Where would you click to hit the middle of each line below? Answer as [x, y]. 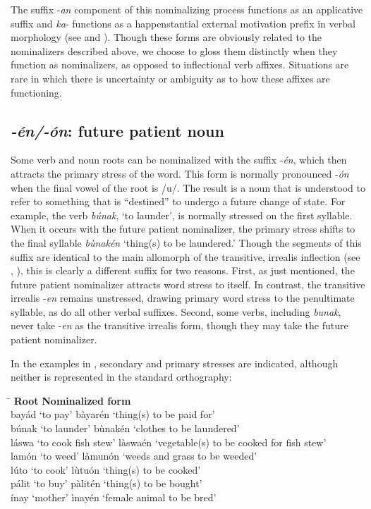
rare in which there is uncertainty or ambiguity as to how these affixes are [170, 78]
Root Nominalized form [72, 400]
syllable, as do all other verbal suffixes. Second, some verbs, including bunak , [176, 311]
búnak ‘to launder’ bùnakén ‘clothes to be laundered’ [125, 428]
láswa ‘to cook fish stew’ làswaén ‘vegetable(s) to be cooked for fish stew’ [169, 442]
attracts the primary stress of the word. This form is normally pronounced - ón [180, 173]
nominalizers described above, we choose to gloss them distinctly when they [174, 50]
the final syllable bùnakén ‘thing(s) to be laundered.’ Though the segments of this [186, 242]
